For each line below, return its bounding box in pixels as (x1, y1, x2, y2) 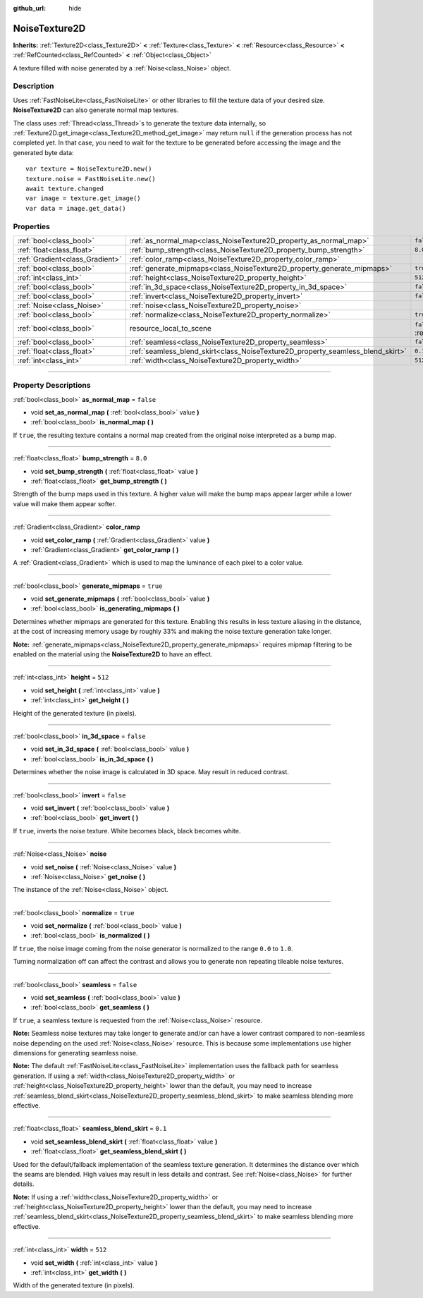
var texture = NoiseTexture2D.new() (25, 165, 152, 173)
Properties (13, 221, 51, 231)
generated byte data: (13, 148, 74, 157)
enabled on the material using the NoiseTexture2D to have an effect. (13, 650, 213, 659)
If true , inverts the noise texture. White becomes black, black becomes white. (13, 826, 241, 835)
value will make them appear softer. (13, 499, 116, 508)
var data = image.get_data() (25, 204, 126, 212)
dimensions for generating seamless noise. (13, 1048, 138, 1057)
